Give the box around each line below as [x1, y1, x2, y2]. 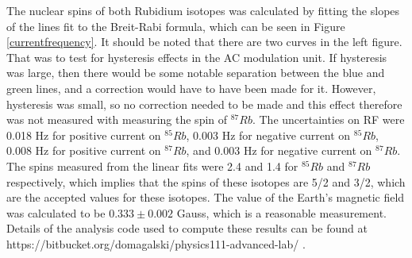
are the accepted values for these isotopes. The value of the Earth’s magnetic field [6, 189, 405, 206]
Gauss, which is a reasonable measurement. [176, 204, 387, 221]
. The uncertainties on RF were [252, 111, 405, 128]
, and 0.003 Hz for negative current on [186, 142, 372, 159]
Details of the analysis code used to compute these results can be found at [6, 220, 368, 237]
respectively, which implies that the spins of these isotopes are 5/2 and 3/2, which [6, 173, 406, 190]
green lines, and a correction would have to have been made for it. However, [6, 79, 376, 96]
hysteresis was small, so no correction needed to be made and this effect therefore [6, 95, 402, 112]
